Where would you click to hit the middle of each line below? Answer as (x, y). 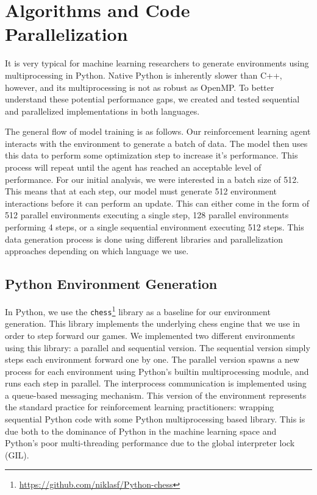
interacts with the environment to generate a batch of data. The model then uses (156, 143)
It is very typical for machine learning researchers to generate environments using (157, 63)
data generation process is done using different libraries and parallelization (144, 239)
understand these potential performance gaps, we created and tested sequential (152, 99)
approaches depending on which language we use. (97, 251)
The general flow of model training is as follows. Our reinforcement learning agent (158, 131)
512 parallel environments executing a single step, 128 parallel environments (147, 215)
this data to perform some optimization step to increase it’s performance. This (151, 155)
